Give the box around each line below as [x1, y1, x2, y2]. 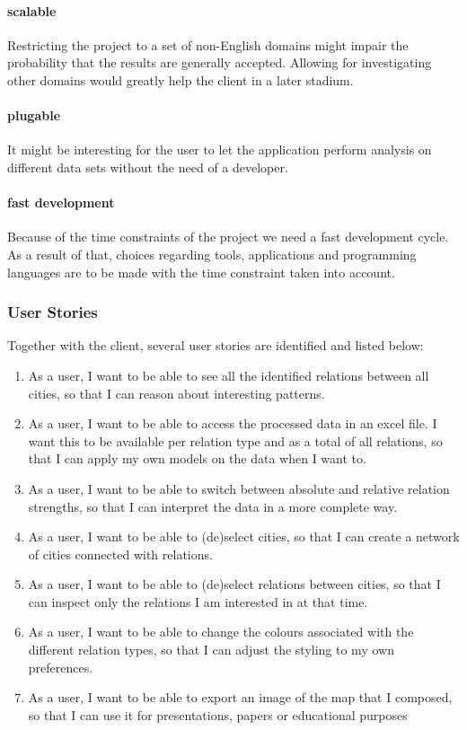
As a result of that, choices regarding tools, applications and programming [7, 244, 417, 263]
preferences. [28, 657, 93, 676]
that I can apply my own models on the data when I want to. [28, 449, 366, 468]
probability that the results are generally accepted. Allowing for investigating [7, 53, 432, 72]
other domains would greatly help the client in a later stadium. [7, 70, 354, 89]
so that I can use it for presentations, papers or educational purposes [28, 705, 408, 724]
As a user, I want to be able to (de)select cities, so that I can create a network [28, 527, 460, 546]
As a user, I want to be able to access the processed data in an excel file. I [28, 414, 437, 433]
